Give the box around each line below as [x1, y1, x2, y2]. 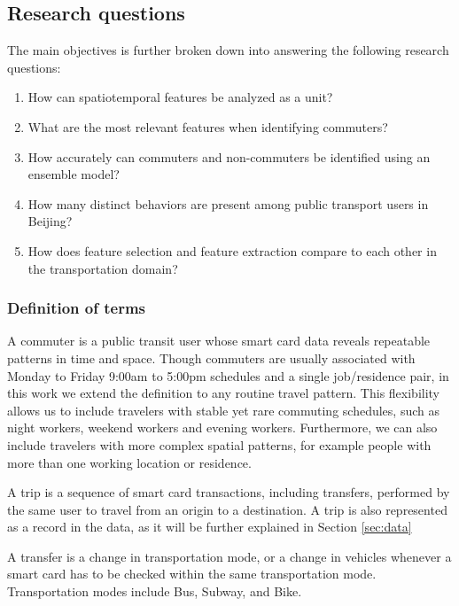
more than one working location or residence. [7, 453, 252, 471]
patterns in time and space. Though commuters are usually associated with [7, 348, 416, 367]
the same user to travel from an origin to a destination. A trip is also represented [7, 500, 447, 518]
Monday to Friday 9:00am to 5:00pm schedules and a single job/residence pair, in [7, 366, 449, 385]
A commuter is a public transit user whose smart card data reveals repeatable [7, 331, 431, 350]
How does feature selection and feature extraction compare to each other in [27, 241, 437, 260]
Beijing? [27, 212, 73, 230]
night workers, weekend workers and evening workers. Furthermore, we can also [7, 418, 438, 437]
